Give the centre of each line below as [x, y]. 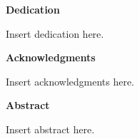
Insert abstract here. [50, 129]
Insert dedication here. [55, 33]
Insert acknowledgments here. [70, 81]
